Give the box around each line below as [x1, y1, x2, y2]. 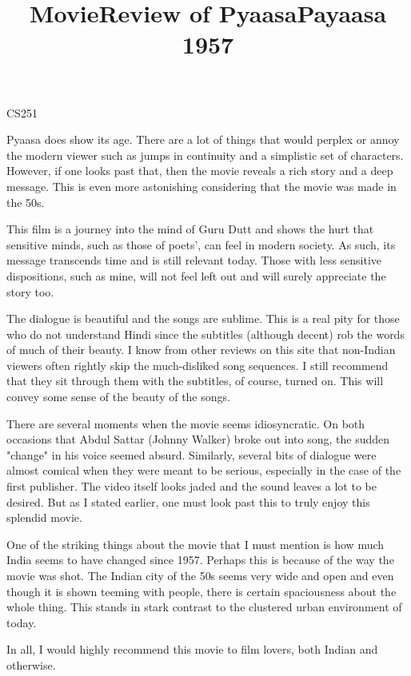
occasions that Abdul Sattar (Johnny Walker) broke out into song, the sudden [6, 431, 390, 447]
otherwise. [6, 656, 56, 673]
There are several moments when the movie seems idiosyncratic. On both [6, 415, 365, 431]
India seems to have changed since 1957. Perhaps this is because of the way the [6, 551, 394, 568]
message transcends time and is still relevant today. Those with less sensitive [6, 252, 382, 268]
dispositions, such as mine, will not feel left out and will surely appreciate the [6, 267, 386, 284]
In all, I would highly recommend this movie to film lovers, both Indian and [6, 641, 378, 658]
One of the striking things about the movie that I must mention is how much [6, 535, 385, 552]
